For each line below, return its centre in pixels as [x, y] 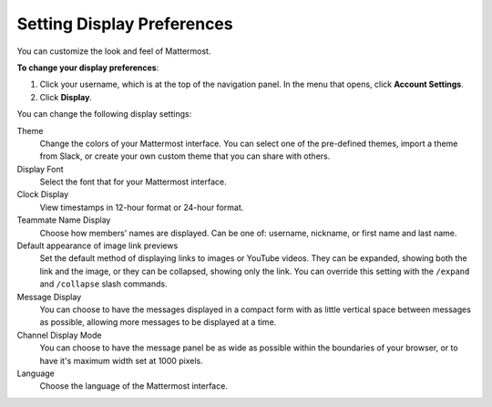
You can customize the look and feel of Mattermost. [114, 51]
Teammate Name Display [64, 220]
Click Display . [66, 97]
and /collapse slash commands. [103, 284]
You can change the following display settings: [104, 114]
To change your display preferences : [88, 68]
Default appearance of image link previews [97, 245]
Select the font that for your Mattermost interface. [133, 182]
